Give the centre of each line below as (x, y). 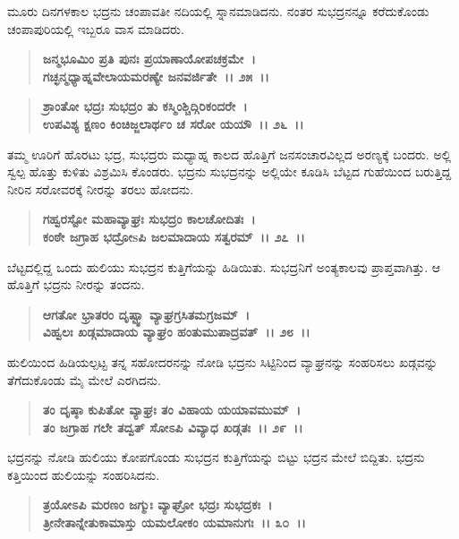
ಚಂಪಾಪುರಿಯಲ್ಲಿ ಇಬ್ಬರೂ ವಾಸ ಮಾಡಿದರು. (96, 28)
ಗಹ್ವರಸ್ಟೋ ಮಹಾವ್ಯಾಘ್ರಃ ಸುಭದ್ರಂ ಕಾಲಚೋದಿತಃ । (149, 219)
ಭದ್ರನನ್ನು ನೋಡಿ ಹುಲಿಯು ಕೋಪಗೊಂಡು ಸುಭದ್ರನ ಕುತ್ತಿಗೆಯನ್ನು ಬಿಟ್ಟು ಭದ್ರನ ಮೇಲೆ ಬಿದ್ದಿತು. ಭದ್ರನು (216, 457)
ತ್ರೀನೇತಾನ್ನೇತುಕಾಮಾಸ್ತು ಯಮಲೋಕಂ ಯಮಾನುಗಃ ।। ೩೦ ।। (174, 522)
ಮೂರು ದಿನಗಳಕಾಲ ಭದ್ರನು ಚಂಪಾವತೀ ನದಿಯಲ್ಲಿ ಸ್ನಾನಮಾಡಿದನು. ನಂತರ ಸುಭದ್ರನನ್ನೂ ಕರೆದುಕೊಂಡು (218, 11)
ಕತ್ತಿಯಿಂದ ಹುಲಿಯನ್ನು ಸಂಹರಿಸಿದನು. (84, 474)
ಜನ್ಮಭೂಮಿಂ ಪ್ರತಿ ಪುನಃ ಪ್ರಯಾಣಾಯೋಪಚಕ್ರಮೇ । (149, 59)
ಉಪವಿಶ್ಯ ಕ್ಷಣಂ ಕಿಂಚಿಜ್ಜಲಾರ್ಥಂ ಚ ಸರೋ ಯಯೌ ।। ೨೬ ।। (173, 123)
